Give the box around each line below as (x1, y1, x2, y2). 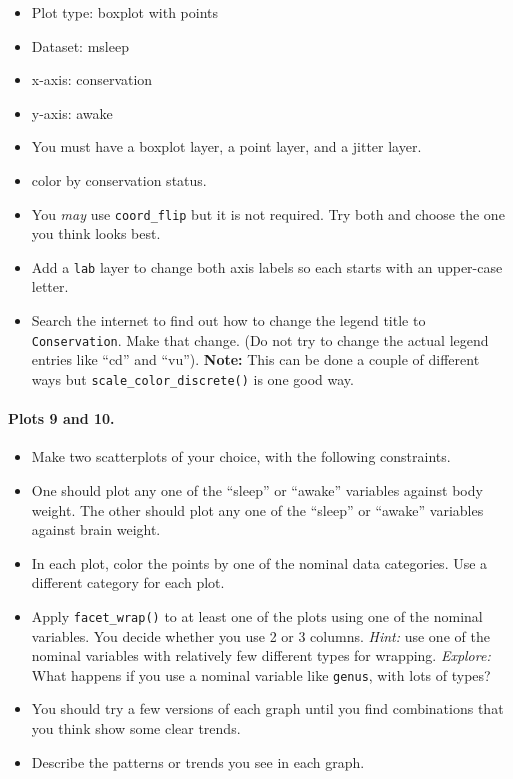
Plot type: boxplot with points (31, 2, 218, 22)
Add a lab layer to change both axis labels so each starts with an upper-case (31, 256, 503, 277)
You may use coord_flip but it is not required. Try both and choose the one (31, 203, 505, 224)
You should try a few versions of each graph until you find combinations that (31, 698, 504, 719)
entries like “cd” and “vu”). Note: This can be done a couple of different (31, 349, 480, 370)
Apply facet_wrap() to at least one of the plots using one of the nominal (31, 605, 483, 626)
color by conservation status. (31, 169, 207, 190)
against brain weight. (31, 519, 161, 540)
